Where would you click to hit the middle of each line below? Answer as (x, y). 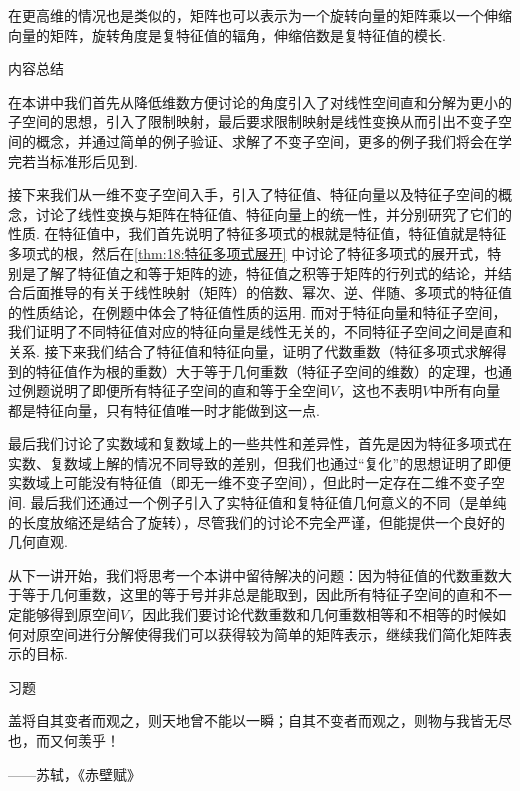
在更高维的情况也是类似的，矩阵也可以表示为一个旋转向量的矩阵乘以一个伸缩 (260, 15)
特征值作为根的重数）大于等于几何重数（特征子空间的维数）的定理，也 (266, 370)
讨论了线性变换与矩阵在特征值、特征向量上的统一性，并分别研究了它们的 (273, 213)
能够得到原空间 (70, 614)
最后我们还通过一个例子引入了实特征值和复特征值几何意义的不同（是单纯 (268, 502)
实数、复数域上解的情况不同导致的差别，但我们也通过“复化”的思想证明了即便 (260, 462)
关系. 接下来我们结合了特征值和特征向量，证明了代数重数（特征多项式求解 (250, 350)
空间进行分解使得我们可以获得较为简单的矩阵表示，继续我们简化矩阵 (273, 633)
